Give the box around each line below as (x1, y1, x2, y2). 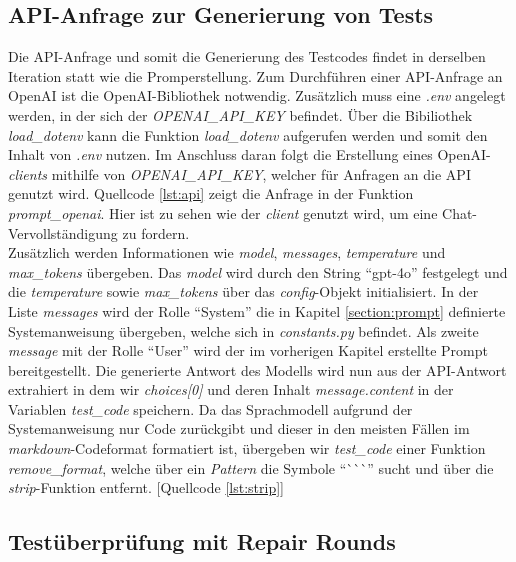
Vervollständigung (8, 222, 118, 243)
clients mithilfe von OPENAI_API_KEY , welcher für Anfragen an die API (8, 163, 471, 184)
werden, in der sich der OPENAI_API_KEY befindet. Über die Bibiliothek (8, 104, 473, 125)
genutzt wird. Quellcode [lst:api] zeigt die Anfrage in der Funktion (8, 183, 414, 204)
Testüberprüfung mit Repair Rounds (8, 526, 396, 557)
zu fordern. (122, 222, 190, 243)
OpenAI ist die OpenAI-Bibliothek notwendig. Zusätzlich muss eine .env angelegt (8, 85, 506, 106)
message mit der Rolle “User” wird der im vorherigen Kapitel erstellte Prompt (8, 340, 488, 361)
